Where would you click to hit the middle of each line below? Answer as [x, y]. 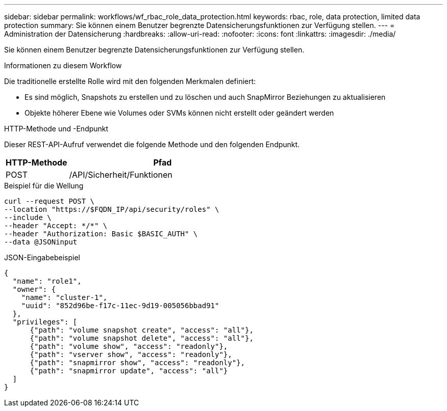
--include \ [28, 217]
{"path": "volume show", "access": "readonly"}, [129, 346]
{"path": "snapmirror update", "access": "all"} [129, 371]
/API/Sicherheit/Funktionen [121, 175]
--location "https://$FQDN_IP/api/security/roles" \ [112, 209]
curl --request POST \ [49, 201]
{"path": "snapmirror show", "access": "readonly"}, [138, 363]
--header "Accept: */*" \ [56, 226]
